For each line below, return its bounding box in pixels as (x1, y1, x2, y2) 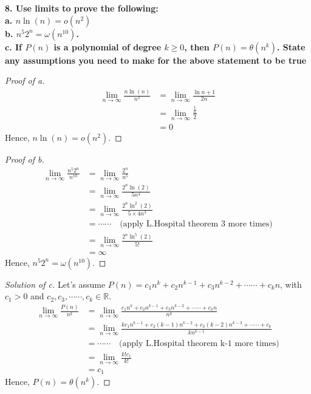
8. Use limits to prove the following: (5, 2, 159, 14)
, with (280, 277, 302, 290)
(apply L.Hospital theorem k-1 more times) (119, 339, 279, 348)
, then (184, 40, 210, 53)
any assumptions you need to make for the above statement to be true (5, 53, 307, 66)
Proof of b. (5, 153, 44, 166)
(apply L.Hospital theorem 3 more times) (120, 220, 273, 229)
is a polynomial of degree (53, 40, 162, 53)
